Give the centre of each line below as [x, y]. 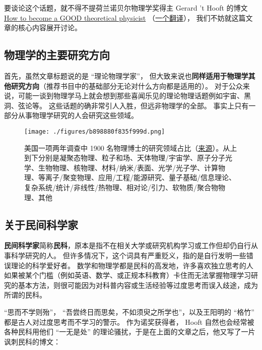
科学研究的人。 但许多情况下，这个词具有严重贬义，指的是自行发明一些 [128, 255]
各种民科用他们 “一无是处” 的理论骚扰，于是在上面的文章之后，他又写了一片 [130, 332]
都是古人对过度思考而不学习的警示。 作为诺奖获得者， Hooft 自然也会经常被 [129, 322]
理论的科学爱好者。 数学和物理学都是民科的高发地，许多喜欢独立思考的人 [132, 265]
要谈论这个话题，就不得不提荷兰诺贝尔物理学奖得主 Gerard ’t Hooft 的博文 [126, 8]
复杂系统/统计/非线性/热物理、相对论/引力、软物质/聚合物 [121, 187]
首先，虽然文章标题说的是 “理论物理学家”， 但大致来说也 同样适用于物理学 [126, 75]
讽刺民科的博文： [32, 341]
